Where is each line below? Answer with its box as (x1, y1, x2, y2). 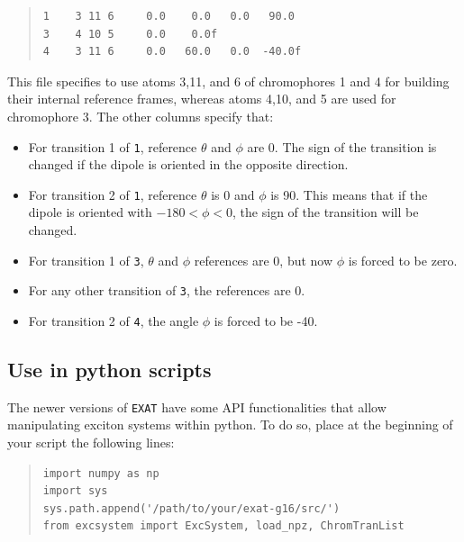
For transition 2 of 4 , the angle (28, 311, 199, 330)
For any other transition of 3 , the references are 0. (28, 281, 305, 300)
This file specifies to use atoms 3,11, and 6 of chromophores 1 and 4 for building (7, 71, 450, 90)
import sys (42, 484, 108, 498)
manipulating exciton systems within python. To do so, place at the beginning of (7, 415, 453, 434)
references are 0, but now (194, 250, 333, 269)
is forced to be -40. (214, 311, 318, 330)
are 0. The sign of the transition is (247, 137, 437, 156)
